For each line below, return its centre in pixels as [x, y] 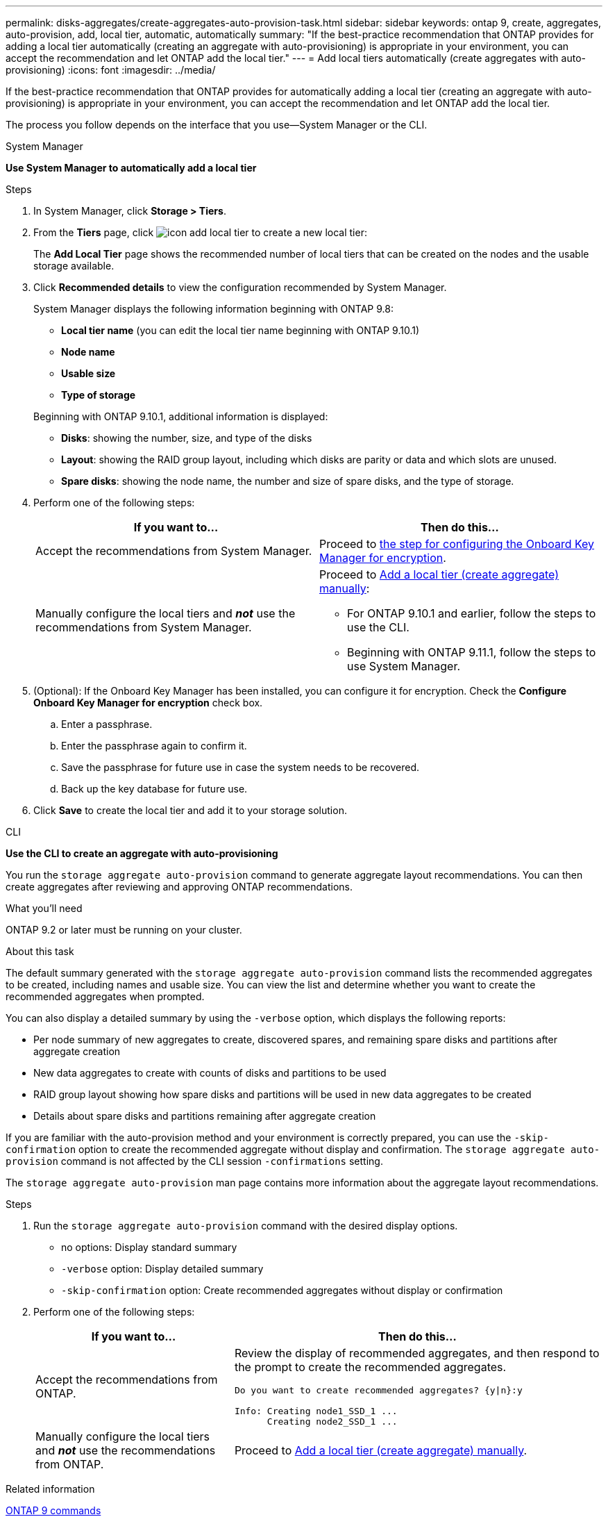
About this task [40, 951]
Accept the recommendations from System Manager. [174, 551]
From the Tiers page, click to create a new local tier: [200, 232]
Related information [50, 1489]
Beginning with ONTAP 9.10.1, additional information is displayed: [181, 416]
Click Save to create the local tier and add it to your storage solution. [190, 810]
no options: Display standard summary [149, 1247]
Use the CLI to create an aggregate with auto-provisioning [142, 853]
